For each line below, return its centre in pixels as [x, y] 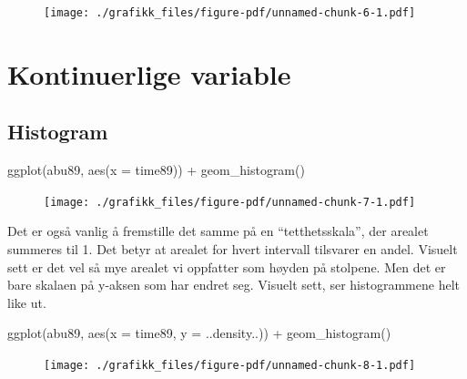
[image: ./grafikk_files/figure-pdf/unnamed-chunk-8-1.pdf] [230, 366]
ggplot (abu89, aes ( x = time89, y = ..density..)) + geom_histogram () [199, 333]
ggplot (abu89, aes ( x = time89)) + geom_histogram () [156, 170]
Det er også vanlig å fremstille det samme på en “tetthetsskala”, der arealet [218, 231]
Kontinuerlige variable [149, 73]
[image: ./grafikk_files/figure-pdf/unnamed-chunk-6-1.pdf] [230, 13]
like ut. [27, 302]
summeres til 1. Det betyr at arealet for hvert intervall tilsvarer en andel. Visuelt [233, 249]
